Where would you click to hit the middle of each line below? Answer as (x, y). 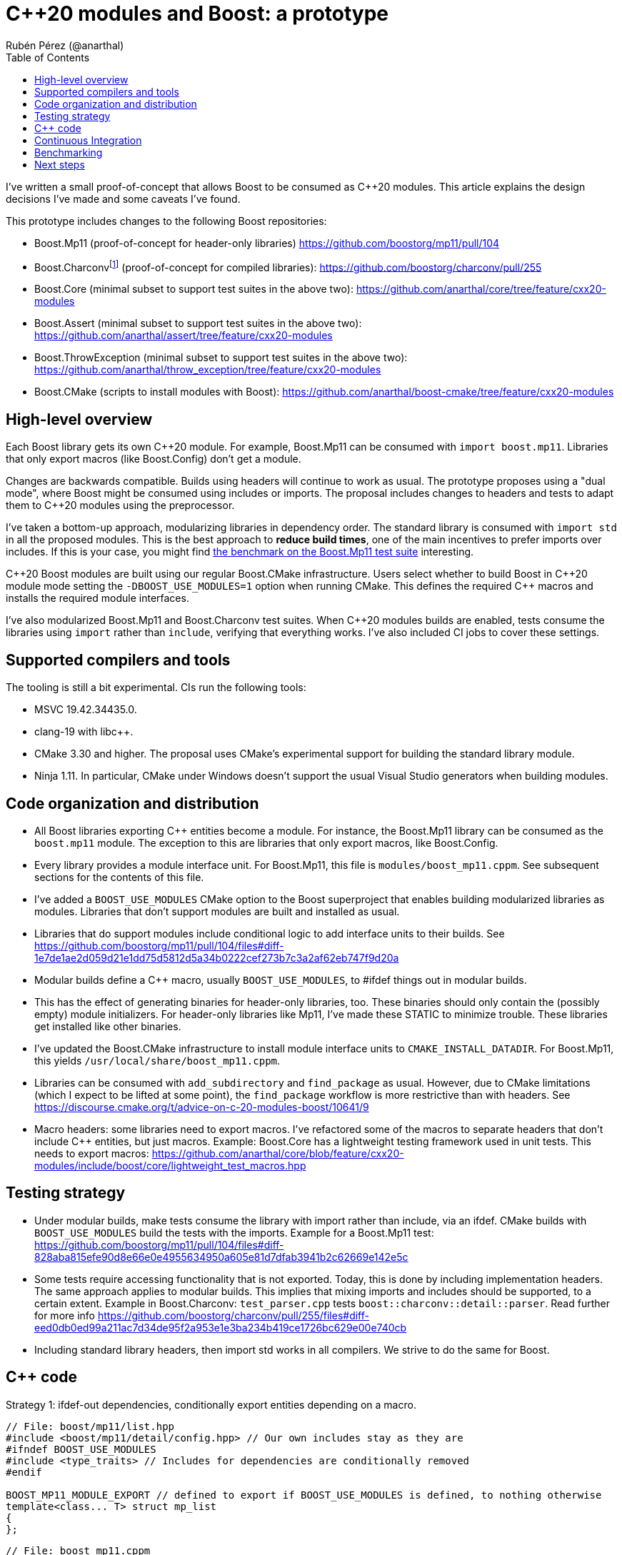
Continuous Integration (88, 140)
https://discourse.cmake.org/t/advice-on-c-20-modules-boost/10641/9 (202, 1107)
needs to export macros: (92, 1153)
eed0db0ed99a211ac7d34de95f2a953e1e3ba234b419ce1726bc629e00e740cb (221, 1327)
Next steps (60, 164)
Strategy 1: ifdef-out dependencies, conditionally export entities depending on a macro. (211, 1404)
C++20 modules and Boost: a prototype (197, 14)
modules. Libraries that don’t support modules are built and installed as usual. (217, 911)
